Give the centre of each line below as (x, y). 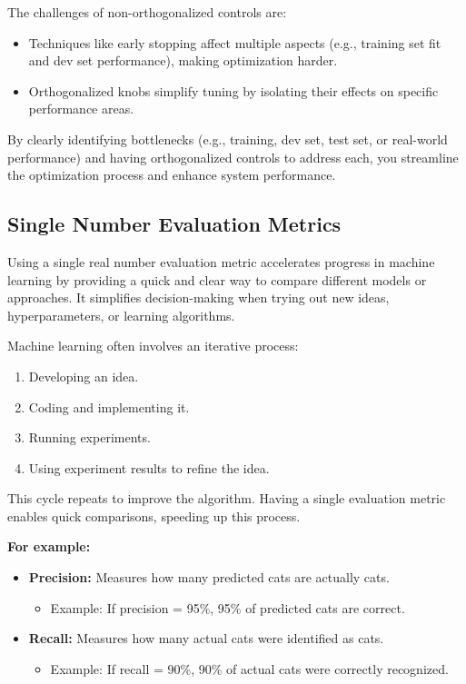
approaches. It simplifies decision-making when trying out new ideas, (198, 297)
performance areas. (81, 109)
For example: (49, 546)
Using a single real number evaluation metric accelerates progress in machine (221, 261)
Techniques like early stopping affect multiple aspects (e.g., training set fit (235, 42)
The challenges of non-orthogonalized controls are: (147, 12)
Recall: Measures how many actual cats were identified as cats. (206, 638)
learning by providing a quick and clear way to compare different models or (217, 279)
